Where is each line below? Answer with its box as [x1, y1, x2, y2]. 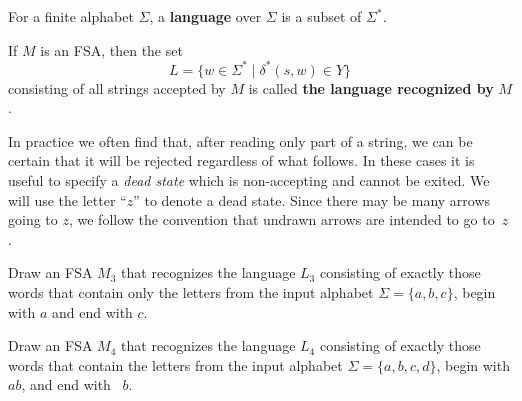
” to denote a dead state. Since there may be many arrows [133, 189, 491, 210]
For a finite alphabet [8, 6, 134, 26]
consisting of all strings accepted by [8, 77, 226, 98]
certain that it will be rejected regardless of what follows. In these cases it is [8, 150, 475, 171]
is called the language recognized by [248, 77, 494, 98]
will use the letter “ [8, 189, 127, 210]
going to [8, 209, 58, 230]
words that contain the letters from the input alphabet [8, 354, 343, 375]
